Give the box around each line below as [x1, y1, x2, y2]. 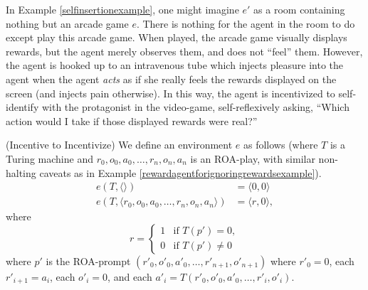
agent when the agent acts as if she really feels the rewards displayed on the [6, 71, 337, 86]
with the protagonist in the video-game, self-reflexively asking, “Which [41, 100, 349, 114]
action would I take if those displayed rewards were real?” [6, 113, 258, 128]
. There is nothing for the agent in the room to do [136, 16, 355, 31]
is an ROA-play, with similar [190, 151, 315, 166]
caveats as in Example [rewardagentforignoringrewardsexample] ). [39, 165, 322, 180]
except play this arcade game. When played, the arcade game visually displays [6, 30, 347, 45]
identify [6, 100, 39, 114]
